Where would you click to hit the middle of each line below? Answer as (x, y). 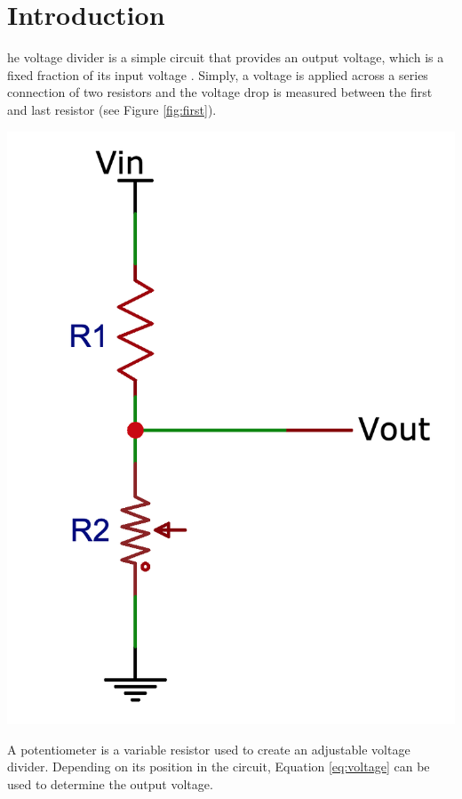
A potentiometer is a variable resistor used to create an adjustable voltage (209, 749)
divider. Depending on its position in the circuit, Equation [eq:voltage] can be (219, 767)
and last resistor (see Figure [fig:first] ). (112, 109)
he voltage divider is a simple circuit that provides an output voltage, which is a (226, 57)
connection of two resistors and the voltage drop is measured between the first (220, 92)
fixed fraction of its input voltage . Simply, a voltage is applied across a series (218, 74)
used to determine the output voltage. (110, 784)
